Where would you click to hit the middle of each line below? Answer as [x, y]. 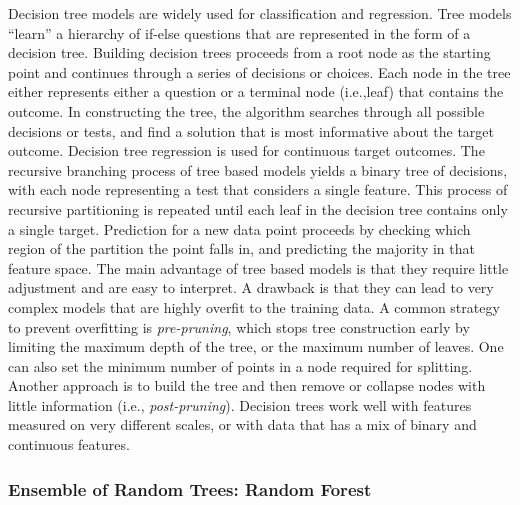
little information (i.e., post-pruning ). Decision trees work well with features [240, 404]
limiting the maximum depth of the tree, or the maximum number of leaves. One [256, 346]
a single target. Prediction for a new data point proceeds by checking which [239, 228]
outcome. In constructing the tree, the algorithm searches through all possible [246, 110]
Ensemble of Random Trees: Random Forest [190, 488]
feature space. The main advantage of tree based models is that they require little [258, 267]
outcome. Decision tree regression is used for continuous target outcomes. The [246, 150]
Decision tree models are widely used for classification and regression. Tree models [260, 13]
